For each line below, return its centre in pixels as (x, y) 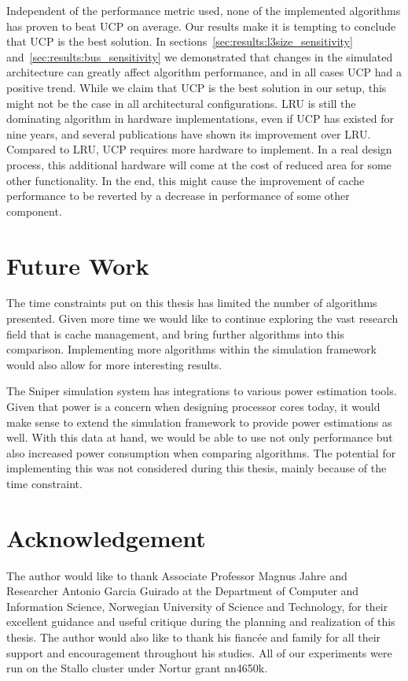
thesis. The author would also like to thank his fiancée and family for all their (194, 637)
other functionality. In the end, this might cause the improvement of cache (186, 180)
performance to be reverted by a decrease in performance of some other (178, 196)
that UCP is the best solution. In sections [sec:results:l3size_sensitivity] (180, 41)
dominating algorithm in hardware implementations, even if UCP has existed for (200, 118)
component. (34, 211)
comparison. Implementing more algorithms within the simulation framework (191, 349)
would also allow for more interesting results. (114, 364)
